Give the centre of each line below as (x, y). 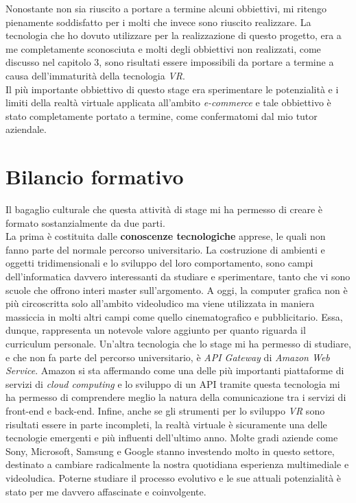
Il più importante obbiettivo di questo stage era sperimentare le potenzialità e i (172, 89)
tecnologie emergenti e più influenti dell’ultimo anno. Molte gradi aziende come (172, 438)
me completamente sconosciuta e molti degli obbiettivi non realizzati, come (163, 48)
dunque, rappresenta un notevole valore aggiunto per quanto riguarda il (156, 330)
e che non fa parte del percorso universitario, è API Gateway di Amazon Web (168, 357)
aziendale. (26, 129)
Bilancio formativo (95, 176)
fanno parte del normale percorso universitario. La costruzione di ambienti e (165, 249)
